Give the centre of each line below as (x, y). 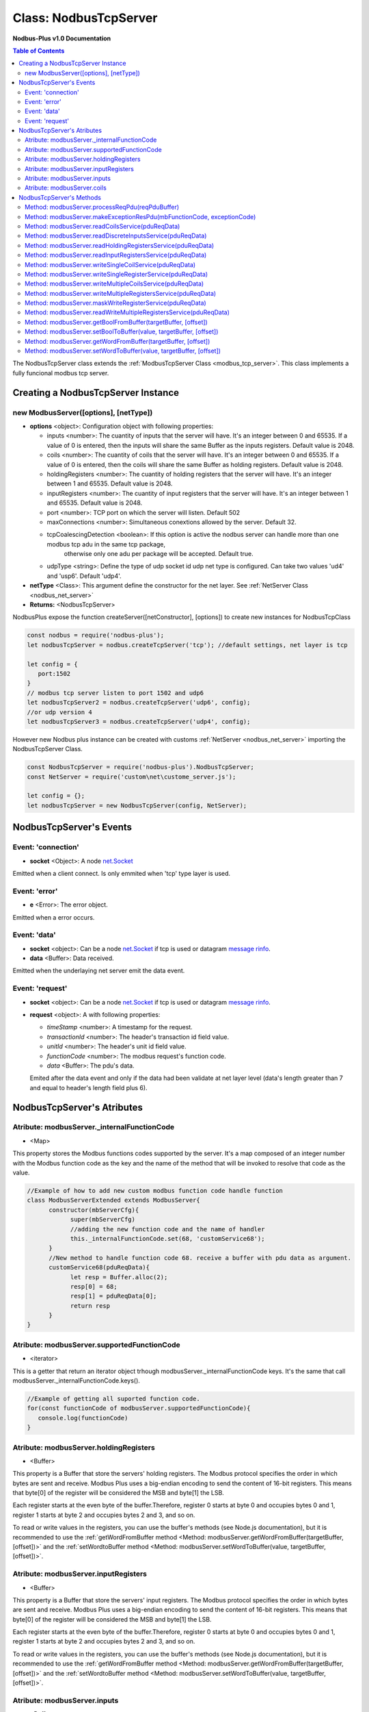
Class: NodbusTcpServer (85, 18)
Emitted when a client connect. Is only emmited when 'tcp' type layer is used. (122, 873)
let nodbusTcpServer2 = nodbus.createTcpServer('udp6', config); (139, 703)
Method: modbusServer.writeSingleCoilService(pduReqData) (110, 264)
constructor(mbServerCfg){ (94, 1210)
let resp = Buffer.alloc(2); (119, 1277)
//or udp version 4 (59, 712)
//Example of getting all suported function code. (114, 1398)
